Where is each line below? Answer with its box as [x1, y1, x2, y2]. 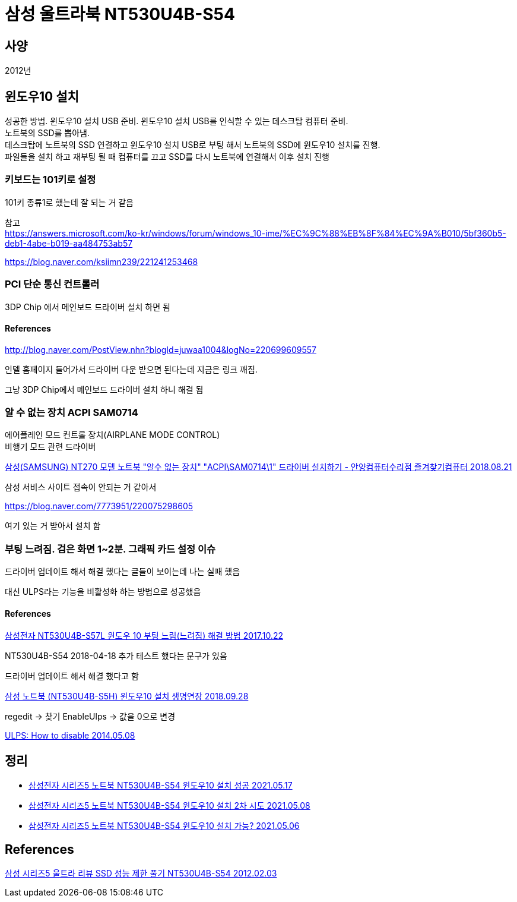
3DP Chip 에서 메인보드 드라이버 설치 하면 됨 [5, 301, 170, 312]
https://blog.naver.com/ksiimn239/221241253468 [5, 256, 198, 267]
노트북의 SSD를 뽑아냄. [5, 128, 90, 138]
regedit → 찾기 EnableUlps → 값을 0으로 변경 [5, 711, 176, 722]
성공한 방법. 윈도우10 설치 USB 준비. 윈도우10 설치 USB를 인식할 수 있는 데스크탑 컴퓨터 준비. [5, 116, 348, 127]
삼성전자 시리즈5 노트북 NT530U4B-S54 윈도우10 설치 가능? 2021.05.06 [28, 821, 300, 831]
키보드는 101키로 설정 [5, 174, 96, 186]
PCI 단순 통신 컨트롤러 [5, 278, 100, 291]
